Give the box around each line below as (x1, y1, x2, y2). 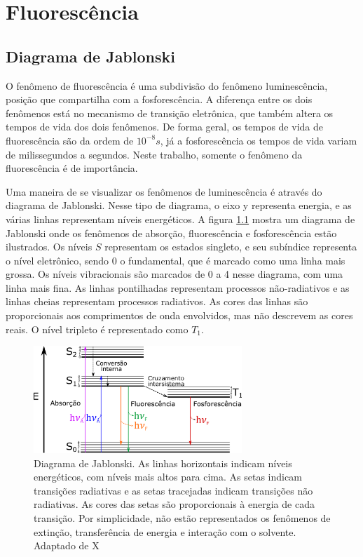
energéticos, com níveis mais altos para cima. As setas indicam (34, 469, 302, 484)
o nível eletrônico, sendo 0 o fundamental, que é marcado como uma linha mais (6, 253, 345, 267)
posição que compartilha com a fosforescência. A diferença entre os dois (6, 92, 313, 107)
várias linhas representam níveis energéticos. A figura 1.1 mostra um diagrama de (6, 211, 355, 226)
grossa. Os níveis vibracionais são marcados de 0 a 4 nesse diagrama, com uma (6, 267, 343, 281)
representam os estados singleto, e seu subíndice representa (104, 239, 357, 254)
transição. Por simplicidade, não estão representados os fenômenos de (34, 510, 331, 525)
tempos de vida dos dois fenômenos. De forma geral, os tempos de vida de (6, 119, 323, 134)
